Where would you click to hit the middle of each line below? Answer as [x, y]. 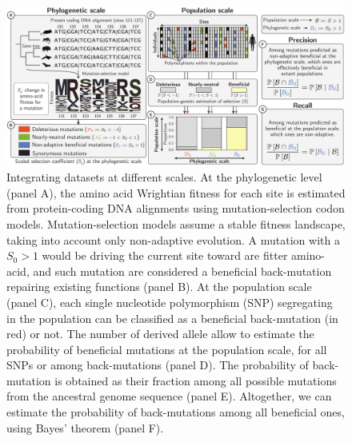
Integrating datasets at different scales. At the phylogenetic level [164, 177]
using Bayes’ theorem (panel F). [85, 427]
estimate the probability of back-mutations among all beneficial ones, [176, 412]
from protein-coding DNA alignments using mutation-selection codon [176, 208]
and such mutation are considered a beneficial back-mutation [182, 271]
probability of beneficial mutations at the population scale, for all [167, 349]
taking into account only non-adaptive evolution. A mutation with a [173, 239]
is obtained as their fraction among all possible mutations [196, 380]
